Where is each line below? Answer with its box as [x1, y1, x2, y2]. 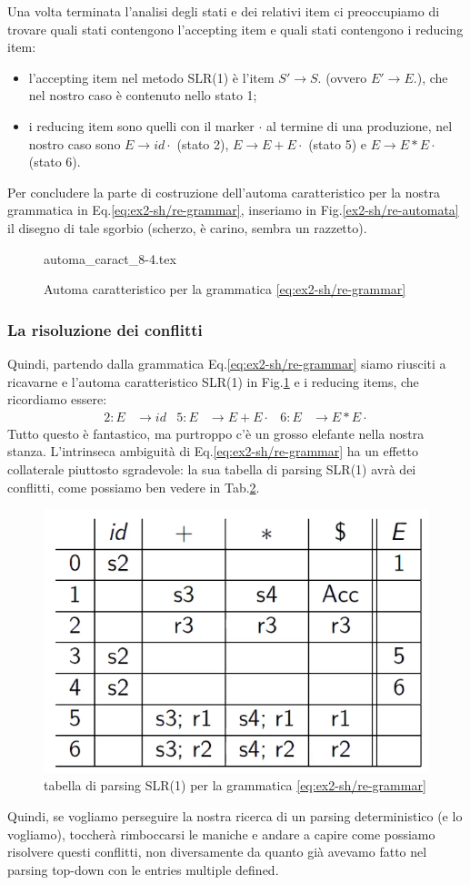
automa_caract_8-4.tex [44, 249, 176, 268]
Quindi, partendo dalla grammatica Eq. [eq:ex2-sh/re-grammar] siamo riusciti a [7, 353, 446, 372]
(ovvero [325, 67, 367, 86]
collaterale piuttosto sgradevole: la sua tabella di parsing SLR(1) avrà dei [7, 459, 416, 478]
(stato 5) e [308, 134, 366, 153]
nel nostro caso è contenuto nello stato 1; [28, 86, 257, 105]
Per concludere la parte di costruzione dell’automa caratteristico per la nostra [7, 182, 440, 201]
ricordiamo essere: [7, 390, 107, 409]
